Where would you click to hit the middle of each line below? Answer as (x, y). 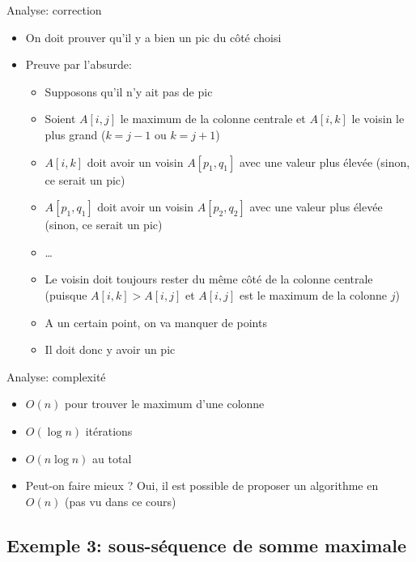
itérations (109, 430)
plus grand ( (75, 134)
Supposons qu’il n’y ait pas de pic (129, 91)
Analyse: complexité (56, 376)
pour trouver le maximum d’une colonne (165, 404)
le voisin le (378, 119)
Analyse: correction (54, 10)
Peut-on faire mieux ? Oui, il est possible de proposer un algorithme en (202, 485)
